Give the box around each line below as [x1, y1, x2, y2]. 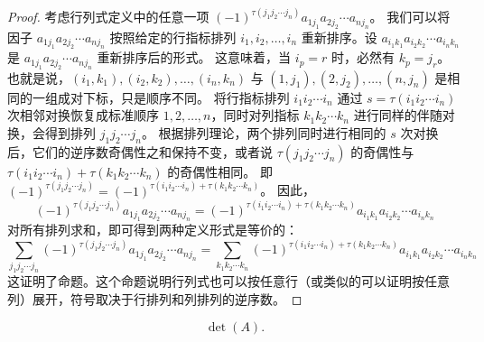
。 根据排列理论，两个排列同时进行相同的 [141, 123, 386, 142]
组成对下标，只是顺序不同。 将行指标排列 [44, 88, 290, 106]
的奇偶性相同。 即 [167, 162, 273, 180]
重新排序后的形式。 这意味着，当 [97, 48, 292, 67]
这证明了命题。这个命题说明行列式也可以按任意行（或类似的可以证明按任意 [7, 272, 450, 291]
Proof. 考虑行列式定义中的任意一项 [7, 7, 209, 26]
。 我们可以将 [369, 7, 451, 26]
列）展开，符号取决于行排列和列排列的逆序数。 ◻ [7, 290, 302, 309]
